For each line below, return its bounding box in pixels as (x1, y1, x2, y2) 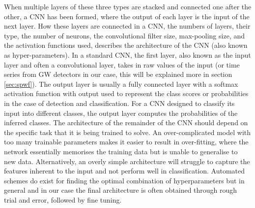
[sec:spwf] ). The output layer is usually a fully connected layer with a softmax (4, 78, 238, 89)
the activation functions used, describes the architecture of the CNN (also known (4, 40, 248, 50)
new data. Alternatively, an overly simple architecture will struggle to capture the (4, 156, 250, 166)
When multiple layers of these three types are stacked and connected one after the (4, 1, 252, 11)
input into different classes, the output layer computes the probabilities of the (4, 107, 238, 118)
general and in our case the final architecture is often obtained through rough (4, 185, 237, 195)
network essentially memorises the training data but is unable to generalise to (4, 146, 238, 156)
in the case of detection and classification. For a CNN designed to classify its (4, 98, 235, 108)
